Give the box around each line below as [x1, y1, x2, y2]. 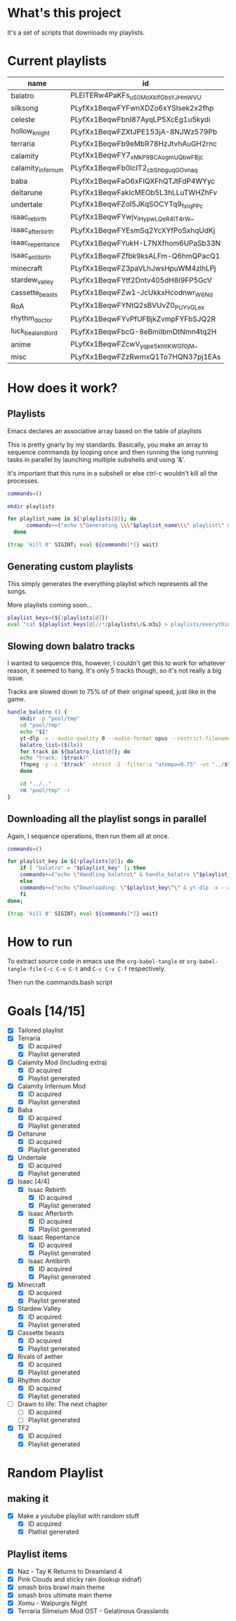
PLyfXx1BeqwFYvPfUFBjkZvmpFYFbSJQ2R [70, 313, 216, 323]
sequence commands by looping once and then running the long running [7, 447, 218, 456]
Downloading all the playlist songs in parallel [7, 813, 207, 825]
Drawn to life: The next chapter [17, 1400, 107, 1408]
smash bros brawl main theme [17, 1583, 105, 1591]
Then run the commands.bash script [7, 978, 112, 987]
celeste [11, 115, 35, 125]
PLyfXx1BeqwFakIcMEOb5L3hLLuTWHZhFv [70, 187, 218, 197]
